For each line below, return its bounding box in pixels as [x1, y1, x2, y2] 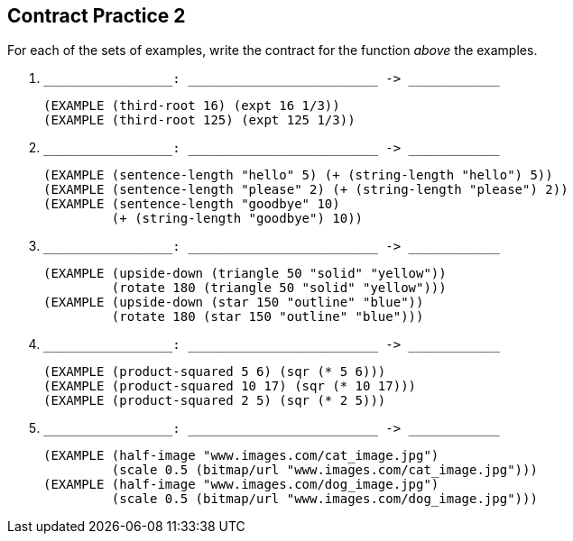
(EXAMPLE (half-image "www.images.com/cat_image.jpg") [43, 448, 439, 463]
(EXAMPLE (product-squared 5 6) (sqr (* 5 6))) [43, 364, 386, 380]
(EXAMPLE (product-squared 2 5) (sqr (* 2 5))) [43, 393, 386, 408]
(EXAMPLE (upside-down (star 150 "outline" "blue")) [43, 295, 424, 310]
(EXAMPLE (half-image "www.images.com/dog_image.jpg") [43, 477, 439, 492]
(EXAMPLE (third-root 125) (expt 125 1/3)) [43, 113, 356, 128]
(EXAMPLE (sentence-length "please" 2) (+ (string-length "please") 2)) [43, 182, 568, 197]
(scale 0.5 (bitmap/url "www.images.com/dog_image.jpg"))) [111, 491, 538, 507]
